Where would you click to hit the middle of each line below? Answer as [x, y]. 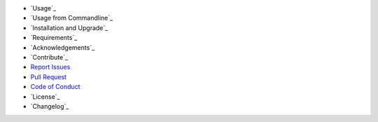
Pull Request [48, 76]
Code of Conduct [55, 87]
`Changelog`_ [50, 106]
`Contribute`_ [49, 57]
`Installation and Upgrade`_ [69, 27]
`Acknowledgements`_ [63, 47]
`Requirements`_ [54, 38]
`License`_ [45, 96]
